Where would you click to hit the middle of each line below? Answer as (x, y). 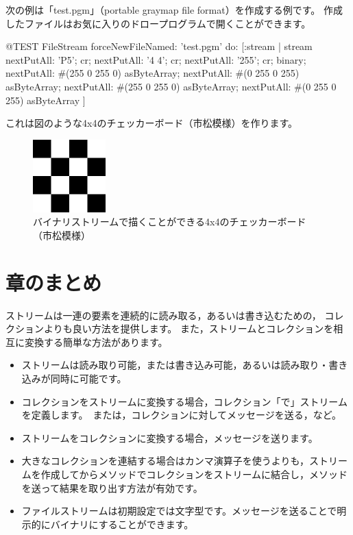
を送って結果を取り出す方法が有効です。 (112, 487)
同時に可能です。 (88, 378)
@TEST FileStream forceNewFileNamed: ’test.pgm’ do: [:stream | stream (159, 46)
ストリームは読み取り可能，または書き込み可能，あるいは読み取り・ (175, 365)
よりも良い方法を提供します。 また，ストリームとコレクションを (188, 328)
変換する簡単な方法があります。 (96, 341)
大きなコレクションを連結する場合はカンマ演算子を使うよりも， (165, 461)
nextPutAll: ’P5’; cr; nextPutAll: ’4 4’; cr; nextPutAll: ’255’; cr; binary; (156, 59)
